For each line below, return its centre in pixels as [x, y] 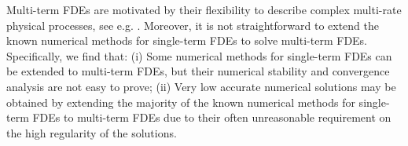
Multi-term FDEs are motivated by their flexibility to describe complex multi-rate [204, 9]
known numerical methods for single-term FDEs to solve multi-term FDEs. [187, 40]
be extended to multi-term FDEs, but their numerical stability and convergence [198, 71]
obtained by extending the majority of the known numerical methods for [181, 102]
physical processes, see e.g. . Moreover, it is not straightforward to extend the [193, 25]
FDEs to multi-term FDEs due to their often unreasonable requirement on [212, 117]
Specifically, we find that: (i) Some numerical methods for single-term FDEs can [199, 55]
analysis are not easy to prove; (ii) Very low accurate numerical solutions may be [201, 86]
